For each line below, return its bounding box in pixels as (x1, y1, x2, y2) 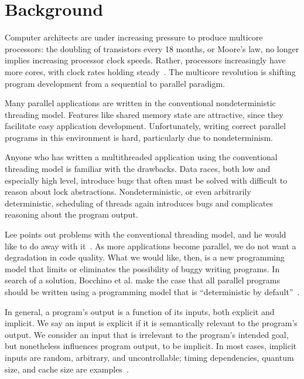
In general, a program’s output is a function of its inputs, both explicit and (5, 305, 275, 317)
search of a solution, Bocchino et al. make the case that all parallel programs (5, 274, 281, 286)
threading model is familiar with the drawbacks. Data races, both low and (5, 163, 271, 175)
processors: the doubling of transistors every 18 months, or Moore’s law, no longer (5, 42, 299, 55)
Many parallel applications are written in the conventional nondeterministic (5, 97, 276, 109)
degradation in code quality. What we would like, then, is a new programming (5, 251, 285, 263)
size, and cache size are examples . (5, 363, 129, 375)
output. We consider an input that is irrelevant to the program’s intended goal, (5, 328, 289, 340)
